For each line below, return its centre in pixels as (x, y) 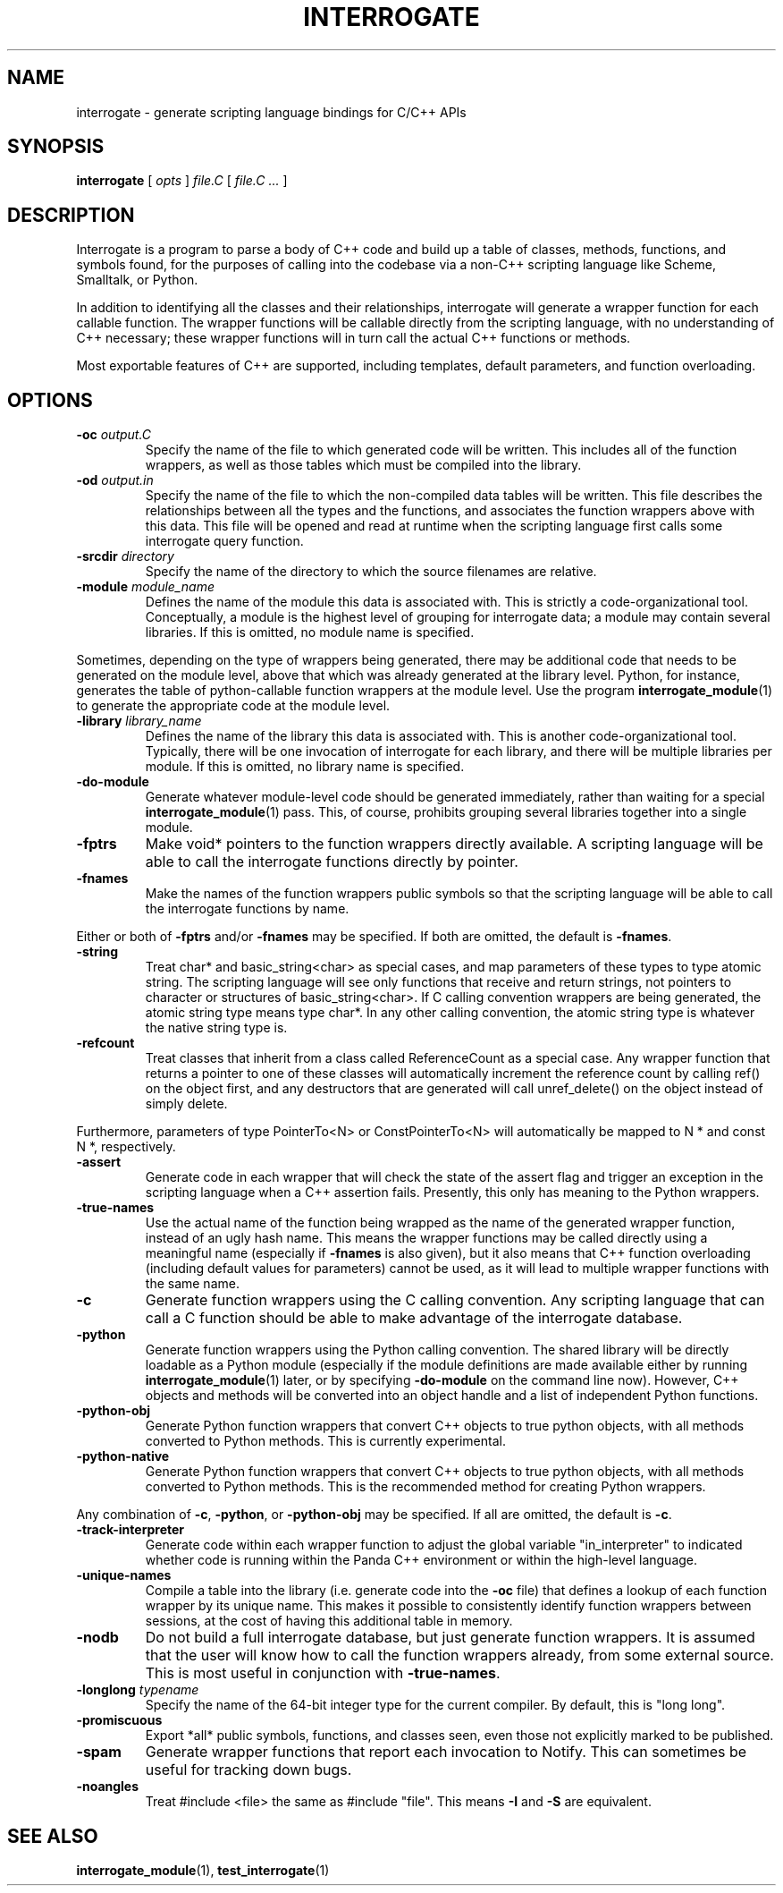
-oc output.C (114, 435)
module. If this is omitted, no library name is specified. (305, 767)
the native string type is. (216, 1028)
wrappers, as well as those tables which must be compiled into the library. (363, 465)
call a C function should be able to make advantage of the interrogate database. (414, 1318)
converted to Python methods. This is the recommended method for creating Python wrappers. (425, 1487)
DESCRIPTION (71, 215)
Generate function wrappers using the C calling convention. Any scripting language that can (455, 1300)
